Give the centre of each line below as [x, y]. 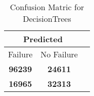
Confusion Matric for [47, 7]
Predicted [43, 39]
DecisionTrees [47, 19]
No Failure [59, 54]
